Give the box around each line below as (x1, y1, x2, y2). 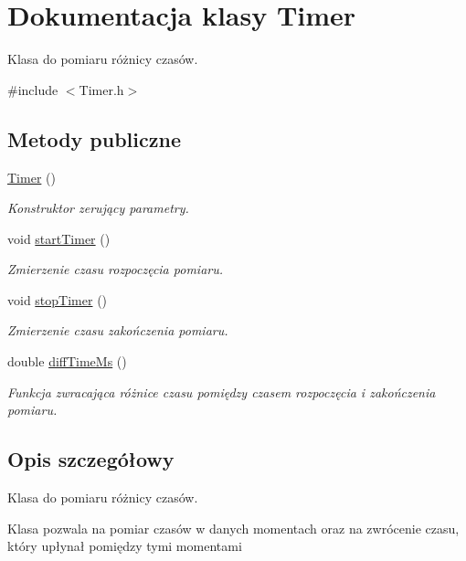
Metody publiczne (7, 124, 181, 153)
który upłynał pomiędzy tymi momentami (7, 536, 242, 556)
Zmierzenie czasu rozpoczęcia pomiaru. (7, 259, 224, 279)
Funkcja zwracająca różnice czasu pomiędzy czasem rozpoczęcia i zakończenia (7, 382, 436, 401)
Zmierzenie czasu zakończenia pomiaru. (7, 321, 228, 340)
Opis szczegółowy (7, 445, 175, 473)
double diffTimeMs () (7, 352, 127, 371)
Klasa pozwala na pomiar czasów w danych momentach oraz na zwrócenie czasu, (7, 518, 460, 537)
